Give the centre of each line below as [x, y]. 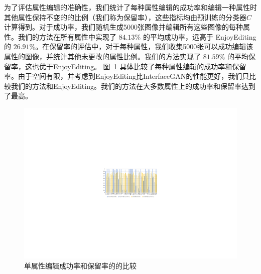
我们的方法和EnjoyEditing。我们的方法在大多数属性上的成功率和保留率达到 [133, 86]
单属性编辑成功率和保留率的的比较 [80, 265]
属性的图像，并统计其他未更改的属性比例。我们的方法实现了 [102, 56]
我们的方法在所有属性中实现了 [67, 36]
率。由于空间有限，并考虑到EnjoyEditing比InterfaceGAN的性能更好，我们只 [127, 76]
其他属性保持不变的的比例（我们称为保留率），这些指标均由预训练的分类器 [125, 17]
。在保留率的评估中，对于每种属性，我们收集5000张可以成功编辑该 [144, 46]
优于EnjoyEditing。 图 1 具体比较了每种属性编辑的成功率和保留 [143, 66]
